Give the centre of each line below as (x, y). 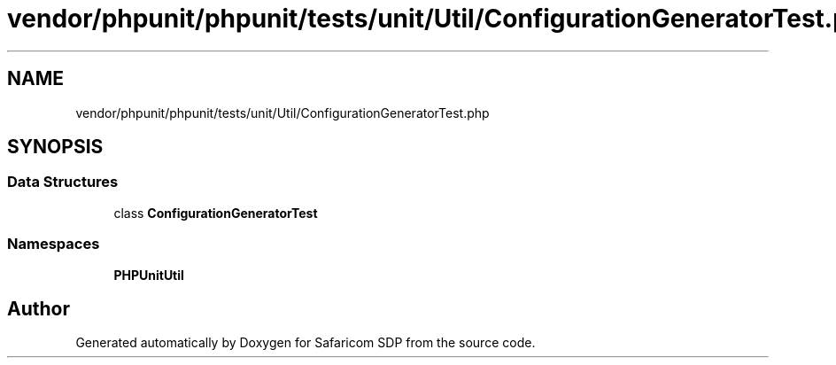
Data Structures (63, 182)
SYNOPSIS (55, 147)
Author (39, 308)
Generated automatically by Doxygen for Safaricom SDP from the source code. (306, 343)
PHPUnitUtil (149, 275)
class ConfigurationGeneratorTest (216, 213)
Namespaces (54, 244)
